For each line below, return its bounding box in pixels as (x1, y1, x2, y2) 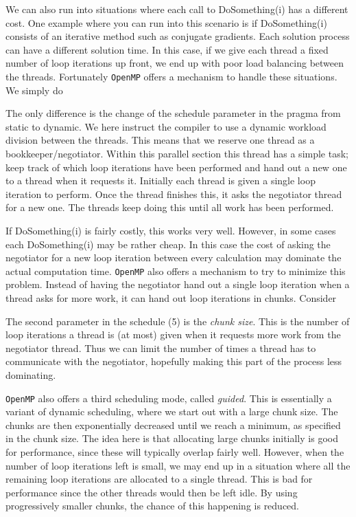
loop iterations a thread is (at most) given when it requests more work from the (5, 327, 341, 342)
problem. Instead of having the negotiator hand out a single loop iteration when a (5, 277, 350, 291)
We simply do (5, 82, 63, 97)
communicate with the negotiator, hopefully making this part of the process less (5, 354, 342, 368)
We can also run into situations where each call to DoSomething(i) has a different (5, 2, 348, 16)
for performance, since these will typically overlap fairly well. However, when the (5, 445, 344, 459)
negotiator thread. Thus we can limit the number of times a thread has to (5, 340, 316, 355)
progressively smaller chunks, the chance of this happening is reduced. (5, 498, 300, 513)
